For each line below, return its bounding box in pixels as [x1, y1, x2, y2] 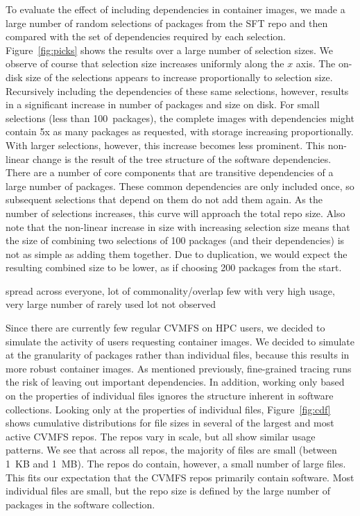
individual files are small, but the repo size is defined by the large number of [6, 483, 330, 498]
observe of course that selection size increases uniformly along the [6, 56, 284, 71]
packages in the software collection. [6, 497, 155, 511]
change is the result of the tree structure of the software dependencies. [32, 151, 332, 166]
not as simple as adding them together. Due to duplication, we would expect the [6, 246, 348, 261]
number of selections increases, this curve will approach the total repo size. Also [6, 205, 345, 220]
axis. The [295, 56, 336, 71]
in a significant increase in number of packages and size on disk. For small [6, 97, 320, 112]
